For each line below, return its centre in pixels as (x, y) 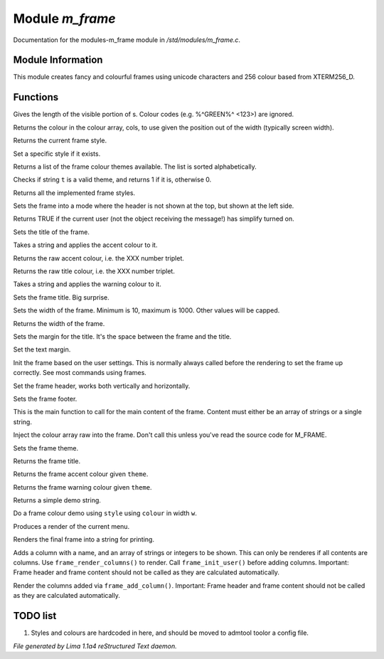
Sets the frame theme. (46, 448)
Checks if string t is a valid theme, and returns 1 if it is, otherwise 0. (112, 180)
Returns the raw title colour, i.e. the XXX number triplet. (94, 271)
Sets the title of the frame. (52, 232)
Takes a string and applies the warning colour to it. (87, 284)
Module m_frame (65, 19)
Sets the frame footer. (45, 399)
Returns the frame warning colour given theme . (82, 487)
